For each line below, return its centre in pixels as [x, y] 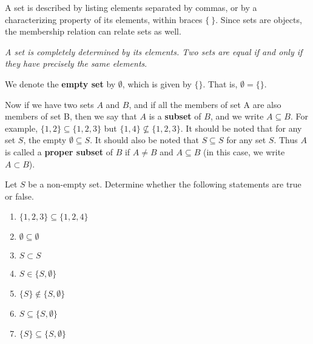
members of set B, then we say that [71, 116]
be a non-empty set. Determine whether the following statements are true [165, 184]
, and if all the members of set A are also [205, 104]
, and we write [237, 116]
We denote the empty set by [60, 83]
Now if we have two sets [49, 104]
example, [22, 128]
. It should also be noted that [144, 140]
